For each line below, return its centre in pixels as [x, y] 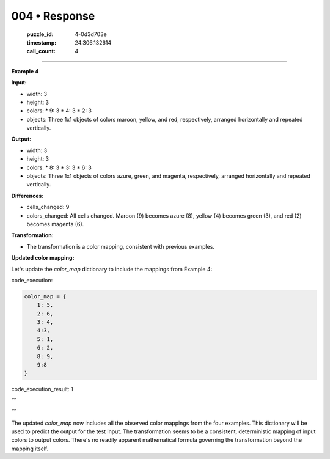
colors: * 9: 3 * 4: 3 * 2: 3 [59, 111]
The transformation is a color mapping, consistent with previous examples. [121, 246]
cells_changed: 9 [48, 207]
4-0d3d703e [91, 34]
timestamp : [42, 42]
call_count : [41, 51]
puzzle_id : [40, 34]
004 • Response [53, 16]
